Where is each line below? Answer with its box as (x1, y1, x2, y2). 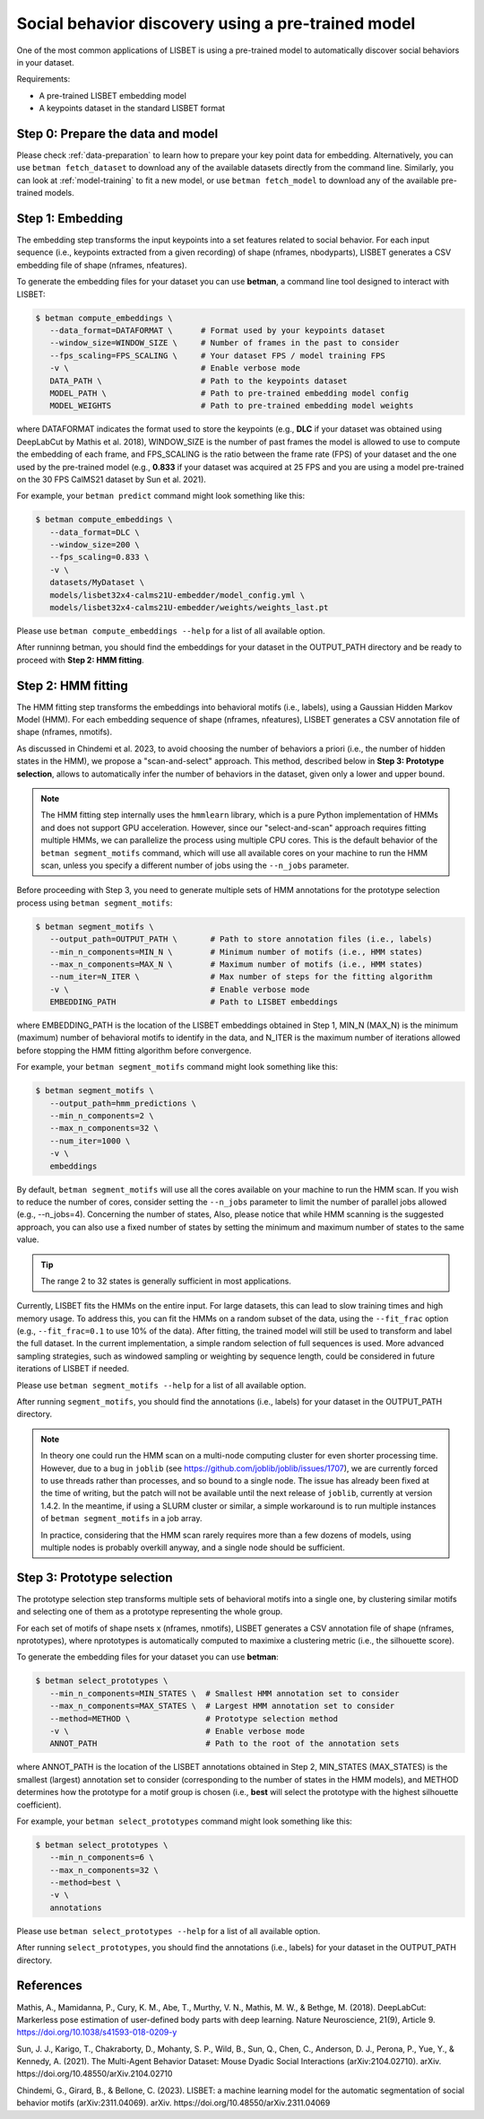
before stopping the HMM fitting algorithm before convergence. (16, 1045, 252, 1055)
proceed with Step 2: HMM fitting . (16, 654, 144, 665)
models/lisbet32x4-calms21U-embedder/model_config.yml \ (49, 590, 306, 600)
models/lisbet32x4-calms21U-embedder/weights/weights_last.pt (49, 602, 329, 613)
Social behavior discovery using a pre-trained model (16, 13, 416, 33)
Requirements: (16, 74, 71, 84)
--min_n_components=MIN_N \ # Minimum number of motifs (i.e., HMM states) (49, 947, 423, 957)
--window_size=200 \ (49, 539, 141, 550)
